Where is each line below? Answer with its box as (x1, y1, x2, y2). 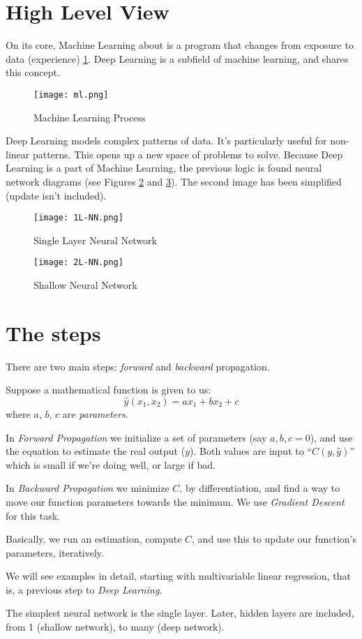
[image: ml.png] (33, 89, 109, 100)
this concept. (6, 65, 60, 80)
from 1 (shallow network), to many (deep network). (6, 619, 225, 634)
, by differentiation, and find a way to (179, 481, 340, 495)
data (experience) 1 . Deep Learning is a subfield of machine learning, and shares (6, 51, 349, 66)
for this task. (6, 508, 60, 523)
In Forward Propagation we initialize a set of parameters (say (6, 430, 267, 444)
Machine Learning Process (33, 110, 146, 124)
